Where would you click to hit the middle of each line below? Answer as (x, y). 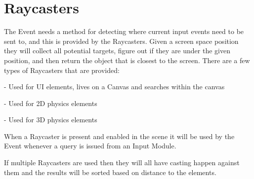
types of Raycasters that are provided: (62, 70)
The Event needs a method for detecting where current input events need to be (124, 31)
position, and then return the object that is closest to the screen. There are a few (127, 60)
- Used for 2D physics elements (51, 103)
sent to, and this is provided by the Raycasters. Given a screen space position (121, 41)
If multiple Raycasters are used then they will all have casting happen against (122, 162)
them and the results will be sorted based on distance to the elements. (110, 172)
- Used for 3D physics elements (51, 120)
